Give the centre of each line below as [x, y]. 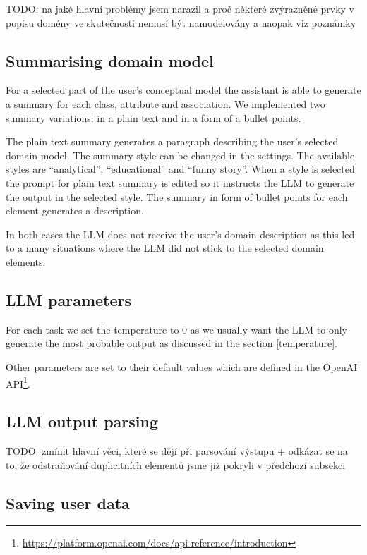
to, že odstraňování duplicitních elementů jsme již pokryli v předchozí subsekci [176, 464]
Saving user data [68, 502]
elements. [26, 261]
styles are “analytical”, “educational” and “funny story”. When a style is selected [180, 169]
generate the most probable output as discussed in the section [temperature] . [172, 343]
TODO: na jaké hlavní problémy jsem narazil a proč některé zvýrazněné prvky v [180, 8]
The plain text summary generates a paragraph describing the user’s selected [172, 141]
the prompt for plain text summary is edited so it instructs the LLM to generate [180, 182]
